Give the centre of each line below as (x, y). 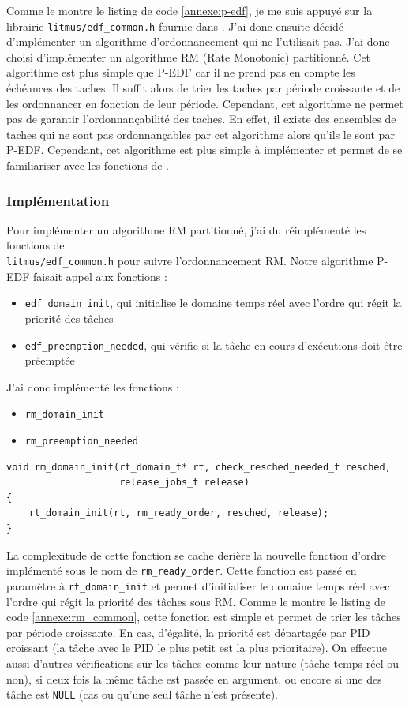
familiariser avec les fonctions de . (88, 165)
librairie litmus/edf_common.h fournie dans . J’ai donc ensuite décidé (175, 26)
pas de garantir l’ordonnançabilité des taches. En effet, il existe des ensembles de (201, 119)
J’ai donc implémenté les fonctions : (93, 386)
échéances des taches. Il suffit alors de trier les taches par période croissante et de (203, 88)
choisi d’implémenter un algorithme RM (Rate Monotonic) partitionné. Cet (189, 56)
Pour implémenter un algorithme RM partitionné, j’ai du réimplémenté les (186, 229)
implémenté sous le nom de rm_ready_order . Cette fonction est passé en (182, 570)
